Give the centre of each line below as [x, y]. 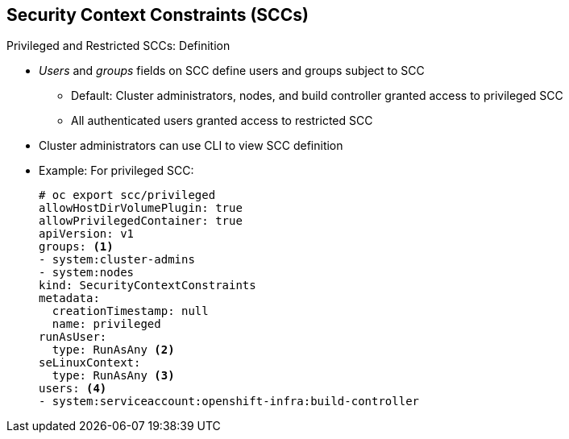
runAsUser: [73, 337]
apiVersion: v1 [87, 234]
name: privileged [106, 324]
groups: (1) [76, 247]
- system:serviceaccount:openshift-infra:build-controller [229, 402]
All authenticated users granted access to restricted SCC [222, 121]
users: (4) [73, 389]
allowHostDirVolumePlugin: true [141, 208]
